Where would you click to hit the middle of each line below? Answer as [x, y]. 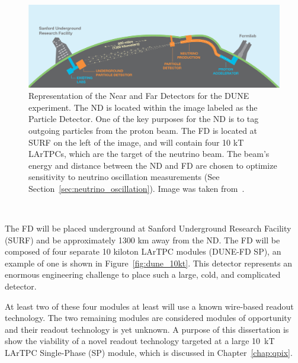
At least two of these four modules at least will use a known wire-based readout [149, 306]
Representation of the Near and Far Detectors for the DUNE [139, 96]
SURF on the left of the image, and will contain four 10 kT [136, 142]
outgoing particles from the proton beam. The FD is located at [143, 130]
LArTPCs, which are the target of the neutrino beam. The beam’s [149, 154]
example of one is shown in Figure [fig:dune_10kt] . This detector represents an [148, 263]
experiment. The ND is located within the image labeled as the [143, 107]
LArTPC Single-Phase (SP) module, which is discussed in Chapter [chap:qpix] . [149, 352]
